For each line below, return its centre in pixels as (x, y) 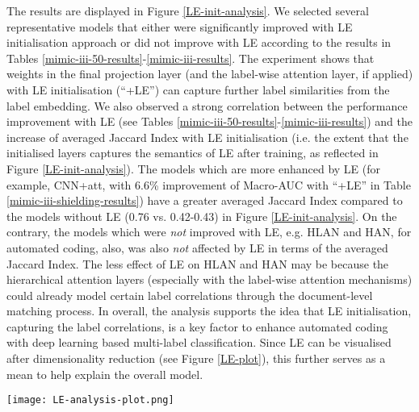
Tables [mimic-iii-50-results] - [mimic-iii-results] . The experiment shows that (191, 58)
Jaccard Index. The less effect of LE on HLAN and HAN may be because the (198, 263)
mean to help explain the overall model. (105, 374)
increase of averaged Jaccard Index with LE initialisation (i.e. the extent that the (207, 137)
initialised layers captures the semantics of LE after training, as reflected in (193, 153)
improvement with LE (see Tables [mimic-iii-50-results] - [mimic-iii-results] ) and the (210, 121)
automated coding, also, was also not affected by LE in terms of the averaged (197, 247)
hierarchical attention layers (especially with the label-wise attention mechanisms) (209, 279)
